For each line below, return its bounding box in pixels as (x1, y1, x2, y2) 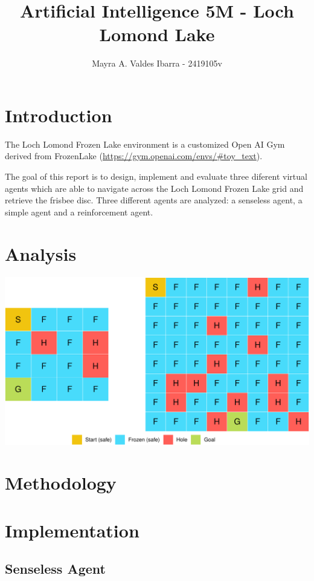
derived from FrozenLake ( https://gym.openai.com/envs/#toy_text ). (5, 149, 263, 162)
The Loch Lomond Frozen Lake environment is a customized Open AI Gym (5, 137, 285, 150)
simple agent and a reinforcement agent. (5, 205, 153, 218)
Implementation (5, 517, 139, 542)
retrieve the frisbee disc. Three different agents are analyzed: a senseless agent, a (5, 194, 303, 206)
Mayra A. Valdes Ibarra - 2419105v (92, 57, 222, 70)
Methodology (5, 470, 117, 495)
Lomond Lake (99, 22, 215, 47)
